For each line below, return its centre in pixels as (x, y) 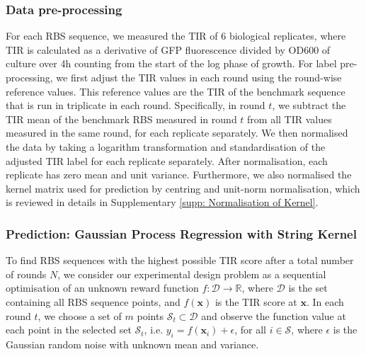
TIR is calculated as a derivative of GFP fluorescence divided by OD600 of (168, 49)
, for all (251, 330)
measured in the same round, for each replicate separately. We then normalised (177, 133)
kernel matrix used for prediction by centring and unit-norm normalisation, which (183, 188)
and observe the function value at (274, 315)
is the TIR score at (256, 301)
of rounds (26, 274)
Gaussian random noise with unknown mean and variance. (132, 344)
